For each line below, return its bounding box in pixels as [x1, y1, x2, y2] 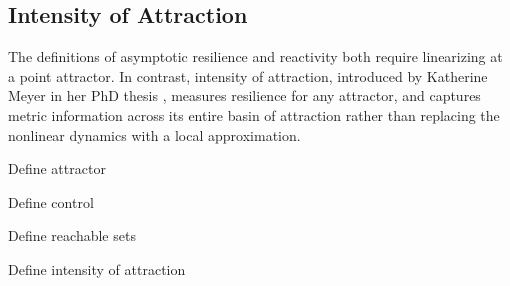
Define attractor [8, 158, 106, 179]
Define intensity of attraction [8, 258, 186, 279]
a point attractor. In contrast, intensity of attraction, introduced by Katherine [8, 65, 488, 86]
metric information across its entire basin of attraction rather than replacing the [8, 104, 500, 125]
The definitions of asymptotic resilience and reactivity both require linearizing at [8, 46, 503, 67]
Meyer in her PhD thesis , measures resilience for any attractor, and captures [8, 85, 481, 106]
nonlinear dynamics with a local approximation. [8, 124, 301, 145]
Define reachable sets [8, 225, 136, 246]
